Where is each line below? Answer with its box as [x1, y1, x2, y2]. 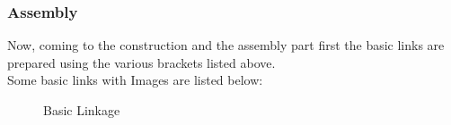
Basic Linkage [43, 101, 120, 119]
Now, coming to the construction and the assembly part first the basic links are [7, 36, 445, 54]
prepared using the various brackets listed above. [7, 53, 276, 71]
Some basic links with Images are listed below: [7, 71, 263, 89]
